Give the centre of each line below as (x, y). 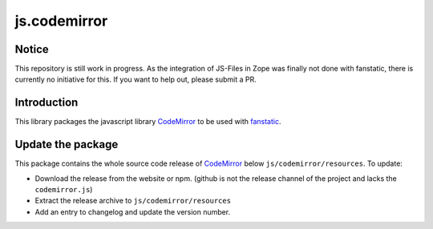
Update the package (67, 145)
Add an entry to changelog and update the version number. (133, 211)
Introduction (47, 103)
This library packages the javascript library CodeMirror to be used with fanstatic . (148, 122)
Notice (32, 49)
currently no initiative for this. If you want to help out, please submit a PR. (136, 79)
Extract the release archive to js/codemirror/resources (133, 201)
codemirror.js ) (64, 190)
